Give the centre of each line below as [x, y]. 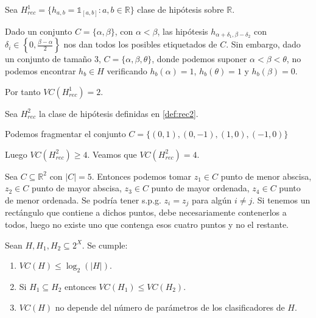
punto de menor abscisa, [266, 176]
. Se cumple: [105, 245]
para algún [212, 200]
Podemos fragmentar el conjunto [65, 134]
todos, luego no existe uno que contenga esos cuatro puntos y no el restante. [147, 224]
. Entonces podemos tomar [142, 176]
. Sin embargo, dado [263, 44]
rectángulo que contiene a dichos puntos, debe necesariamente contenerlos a [146, 212]
